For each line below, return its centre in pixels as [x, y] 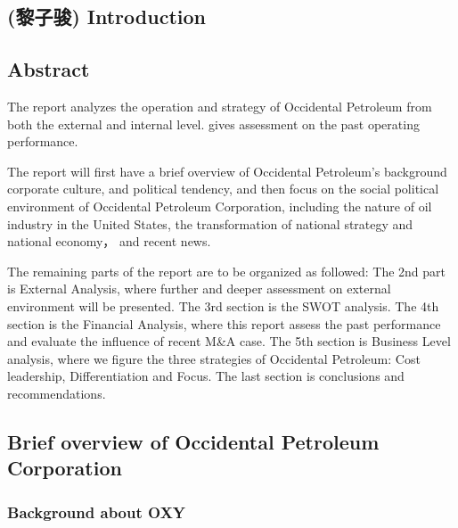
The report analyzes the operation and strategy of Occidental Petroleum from [220, 106]
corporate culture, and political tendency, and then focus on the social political [223, 189]
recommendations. [57, 393]
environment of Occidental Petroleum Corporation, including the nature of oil [220, 206]
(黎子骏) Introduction [106, 16]
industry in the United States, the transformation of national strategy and [210, 223]
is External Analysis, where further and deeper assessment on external [199, 289]
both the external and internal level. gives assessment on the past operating [213, 124]
